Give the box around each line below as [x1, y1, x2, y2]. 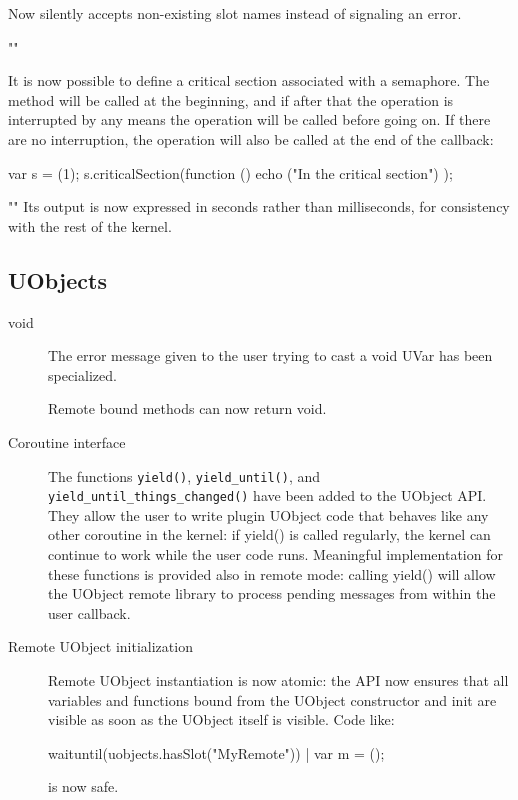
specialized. [48, 364, 117, 385]
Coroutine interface [8, 431, 126, 452]
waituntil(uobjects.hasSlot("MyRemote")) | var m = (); [48, 742, 385, 763]
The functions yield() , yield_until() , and [48, 465, 321, 486]
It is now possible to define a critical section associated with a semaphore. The [8, 70, 490, 91]
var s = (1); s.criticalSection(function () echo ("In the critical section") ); [8, 162, 453, 183]
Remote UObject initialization [8, 636, 193, 657]
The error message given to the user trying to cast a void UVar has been [48, 345, 493, 366]
